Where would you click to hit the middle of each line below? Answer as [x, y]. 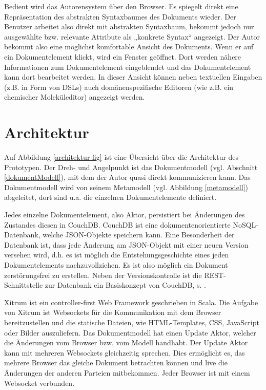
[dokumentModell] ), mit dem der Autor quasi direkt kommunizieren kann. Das [127, 177]
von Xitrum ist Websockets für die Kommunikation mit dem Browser [113, 312]
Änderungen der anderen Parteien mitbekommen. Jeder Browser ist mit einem [127, 372]
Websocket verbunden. [39, 383]
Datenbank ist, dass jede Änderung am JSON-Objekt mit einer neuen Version [126, 244]
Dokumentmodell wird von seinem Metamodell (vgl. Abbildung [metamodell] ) [126, 187]
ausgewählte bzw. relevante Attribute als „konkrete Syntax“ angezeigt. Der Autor [132, 36]
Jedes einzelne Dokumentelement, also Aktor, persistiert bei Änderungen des [125, 215]
